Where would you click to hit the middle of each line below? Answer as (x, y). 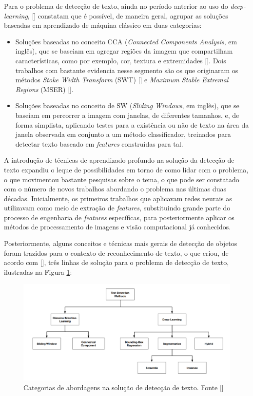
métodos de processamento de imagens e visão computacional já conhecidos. (117, 227)
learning (16, 15)
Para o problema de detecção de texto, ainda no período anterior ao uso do (116, 6)
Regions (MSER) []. (44, 89)
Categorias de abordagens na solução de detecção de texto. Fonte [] (124, 387)
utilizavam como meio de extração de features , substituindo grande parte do (117, 208)
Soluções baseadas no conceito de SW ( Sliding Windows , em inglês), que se (127, 105)
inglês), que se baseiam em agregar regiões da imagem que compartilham (124, 51)
